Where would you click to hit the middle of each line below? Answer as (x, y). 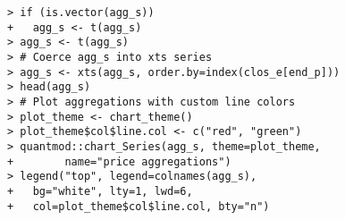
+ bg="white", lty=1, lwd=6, (100, 191)
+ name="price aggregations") (119, 161)
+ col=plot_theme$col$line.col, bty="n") (139, 206)
